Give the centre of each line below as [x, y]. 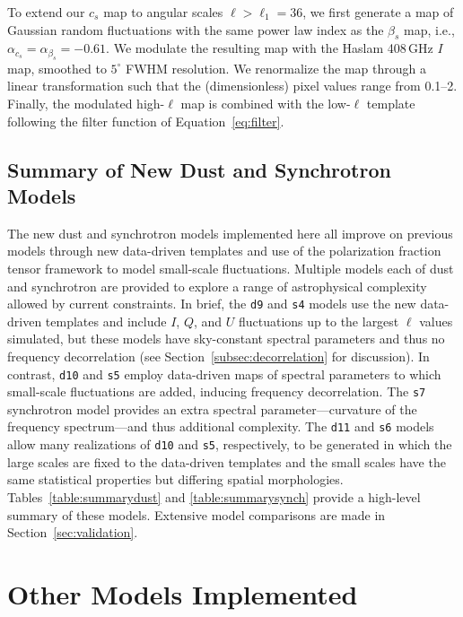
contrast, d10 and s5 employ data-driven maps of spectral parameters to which [224, 374]
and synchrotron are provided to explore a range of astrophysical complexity [217, 286]
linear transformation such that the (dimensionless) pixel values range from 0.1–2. [232, 86]
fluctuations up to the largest [319, 321]
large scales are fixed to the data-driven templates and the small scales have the [227, 461]
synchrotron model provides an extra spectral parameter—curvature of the [212, 408]
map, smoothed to [57, 68]
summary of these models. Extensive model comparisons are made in [197, 514]
